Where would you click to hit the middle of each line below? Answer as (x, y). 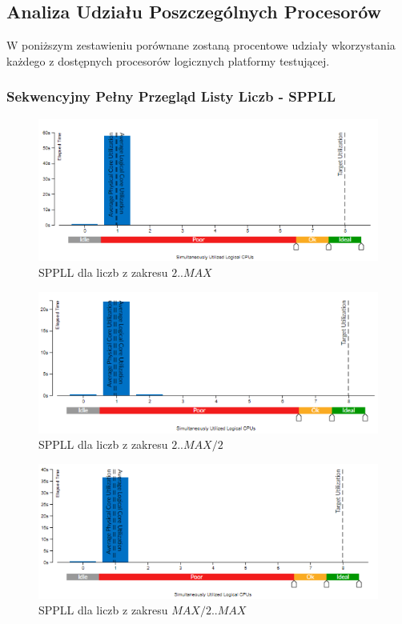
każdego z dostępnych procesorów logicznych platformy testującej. (168, 60)
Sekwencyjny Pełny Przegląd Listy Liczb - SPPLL (171, 96)
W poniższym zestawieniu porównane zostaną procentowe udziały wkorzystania (201, 45)
